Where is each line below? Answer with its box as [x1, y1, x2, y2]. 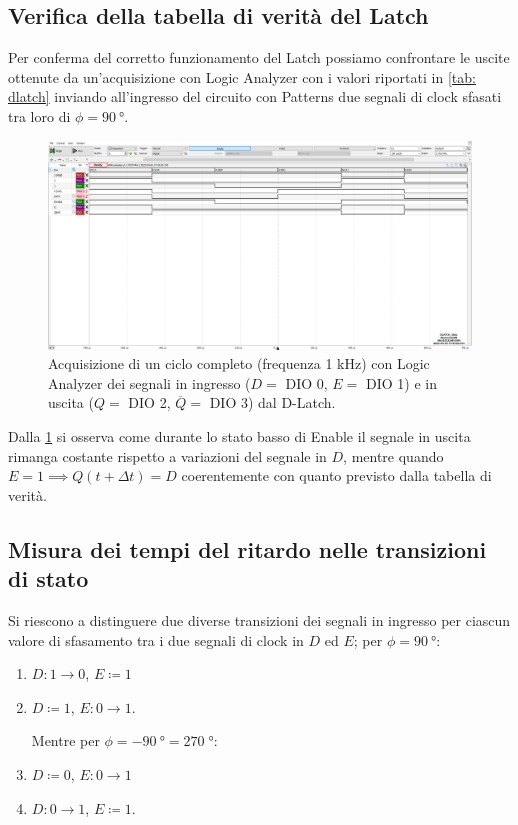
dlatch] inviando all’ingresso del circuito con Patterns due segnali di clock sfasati [8, 86, 502, 107]
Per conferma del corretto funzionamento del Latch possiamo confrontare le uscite [8, 47, 510, 68]
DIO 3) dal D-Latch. [209, 392, 336, 413]
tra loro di [8, 105, 71, 126]
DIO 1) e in [365, 372, 437, 393]
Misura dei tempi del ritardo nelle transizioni [8, 533, 487, 564]
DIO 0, [285, 372, 328, 393]
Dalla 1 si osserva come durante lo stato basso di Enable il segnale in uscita [8, 426, 471, 447]
